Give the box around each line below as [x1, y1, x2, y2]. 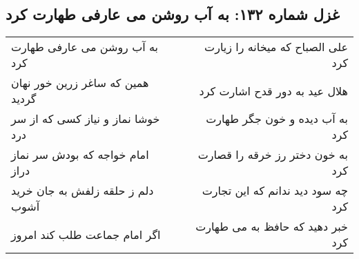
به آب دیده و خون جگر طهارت [206, 111, 348, 127]
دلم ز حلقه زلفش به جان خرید [11, 182, 154, 199]
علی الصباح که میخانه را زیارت [204, 39, 348, 55]
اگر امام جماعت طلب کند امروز [11, 226, 161, 242]
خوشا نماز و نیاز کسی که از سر [11, 111, 160, 127]
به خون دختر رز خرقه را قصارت [197, 146, 348, 163]
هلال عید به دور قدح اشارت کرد [199, 82, 348, 99]
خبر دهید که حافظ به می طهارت [195, 218, 348, 235]
